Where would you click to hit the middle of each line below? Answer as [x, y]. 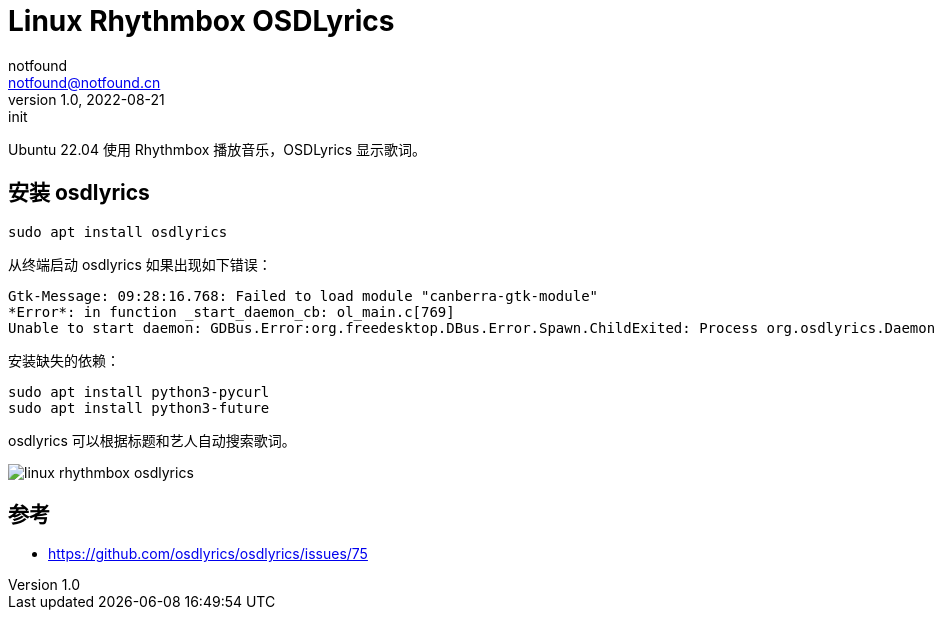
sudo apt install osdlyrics [118, 231]
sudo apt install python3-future [139, 407]
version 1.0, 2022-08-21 [86, 99]
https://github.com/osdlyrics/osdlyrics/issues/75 [208, 554]
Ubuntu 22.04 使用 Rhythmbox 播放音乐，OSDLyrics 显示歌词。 [217, 149]
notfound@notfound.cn [84, 82]
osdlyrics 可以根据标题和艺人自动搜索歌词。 [152, 440]
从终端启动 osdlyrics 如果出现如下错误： [140, 264]
